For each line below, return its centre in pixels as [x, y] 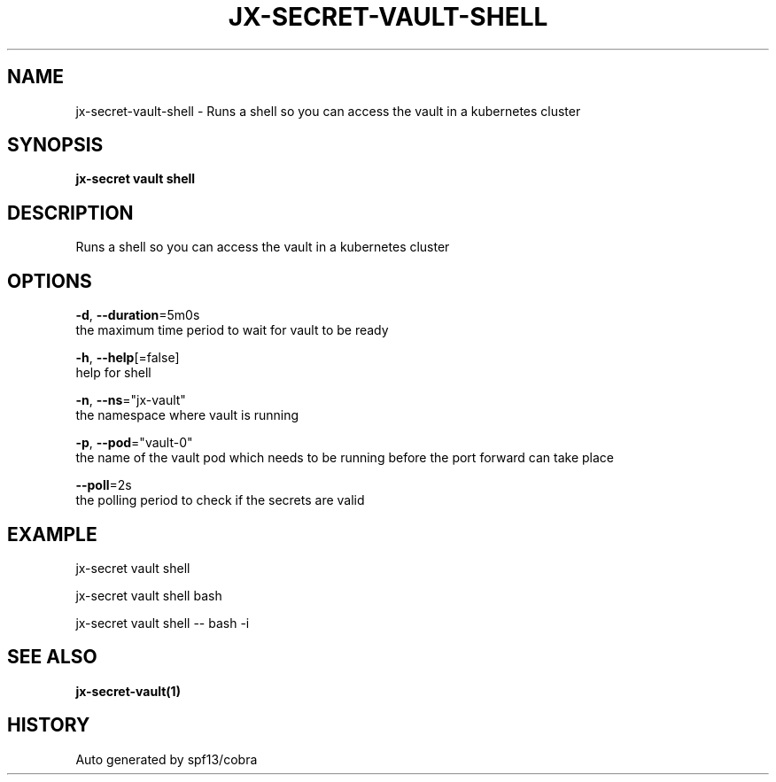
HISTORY [49, 725]
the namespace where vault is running [187, 415]
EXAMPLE [52, 534]
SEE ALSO [52, 657]
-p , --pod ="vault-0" [134, 443]
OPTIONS [50, 281]
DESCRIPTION [70, 213]
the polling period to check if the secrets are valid [220, 500]
